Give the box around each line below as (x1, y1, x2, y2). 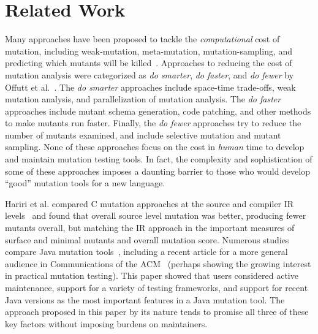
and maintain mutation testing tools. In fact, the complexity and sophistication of (5, 153, 312, 165)
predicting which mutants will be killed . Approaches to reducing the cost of (5, 56, 292, 69)
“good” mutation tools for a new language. (5, 176, 165, 189)
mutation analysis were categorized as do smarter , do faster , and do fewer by (5, 68, 294, 81)
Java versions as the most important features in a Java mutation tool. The (5, 293, 285, 306)
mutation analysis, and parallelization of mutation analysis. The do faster (5, 93, 281, 105)
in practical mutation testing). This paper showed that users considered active (5, 269, 298, 282)
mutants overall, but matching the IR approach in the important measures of (5, 221, 295, 234)
